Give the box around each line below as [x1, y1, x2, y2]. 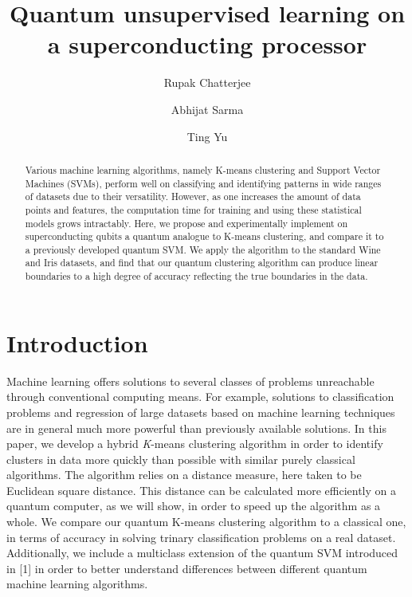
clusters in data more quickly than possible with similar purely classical [6, 450, 355, 467]
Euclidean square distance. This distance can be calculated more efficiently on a [6, 481, 396, 498]
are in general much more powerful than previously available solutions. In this [6, 419, 386, 436]
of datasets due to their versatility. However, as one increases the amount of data [25, 190, 361, 203]
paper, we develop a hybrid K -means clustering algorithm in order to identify [6, 435, 383, 452]
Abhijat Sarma [171, 100, 244, 117]
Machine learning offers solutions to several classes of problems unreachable [6, 372, 375, 389]
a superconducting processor [47, 28, 367, 61]
